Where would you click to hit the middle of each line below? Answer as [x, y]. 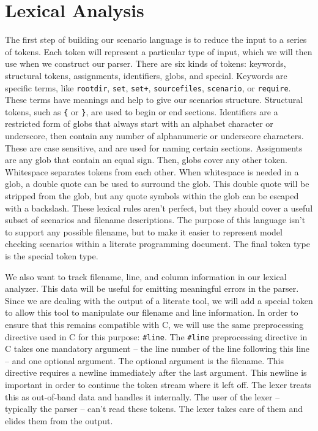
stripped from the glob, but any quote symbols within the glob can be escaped [152, 195]
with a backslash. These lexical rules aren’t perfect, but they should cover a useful [159, 208]
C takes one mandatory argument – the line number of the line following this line [157, 349]
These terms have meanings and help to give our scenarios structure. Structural [154, 100]
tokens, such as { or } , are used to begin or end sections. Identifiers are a [142, 111]
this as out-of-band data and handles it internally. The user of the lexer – [142, 396]
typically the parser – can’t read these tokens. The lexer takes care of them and [154, 409]
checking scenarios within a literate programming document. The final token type [157, 244]
